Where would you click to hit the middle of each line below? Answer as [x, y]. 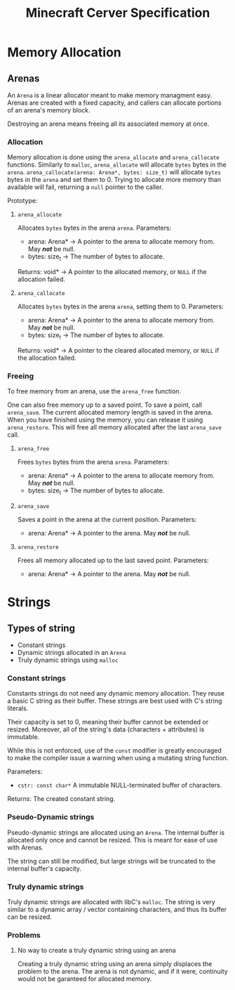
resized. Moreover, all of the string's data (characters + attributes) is [106, 729]
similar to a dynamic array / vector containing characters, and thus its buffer [117, 909]
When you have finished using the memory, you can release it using [105, 420]
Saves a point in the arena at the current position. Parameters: [107, 519]
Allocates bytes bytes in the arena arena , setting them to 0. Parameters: [121, 306]
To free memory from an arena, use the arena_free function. [94, 391]
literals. [18, 708]
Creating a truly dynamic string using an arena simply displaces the [115, 964]
